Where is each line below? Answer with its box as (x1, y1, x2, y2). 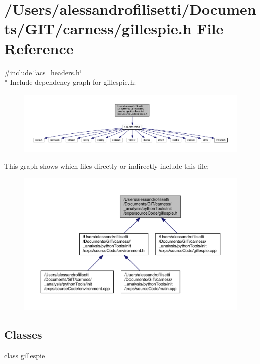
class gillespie (4, 350, 45, 360)
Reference (4, 38, 74, 58)
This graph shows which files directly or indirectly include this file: (4, 161, 209, 171)
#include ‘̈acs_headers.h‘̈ (4, 67, 82, 77)
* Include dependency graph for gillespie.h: (4, 77, 136, 87)
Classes (4, 326, 42, 342)
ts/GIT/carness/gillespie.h (4, 18, 192, 39)
